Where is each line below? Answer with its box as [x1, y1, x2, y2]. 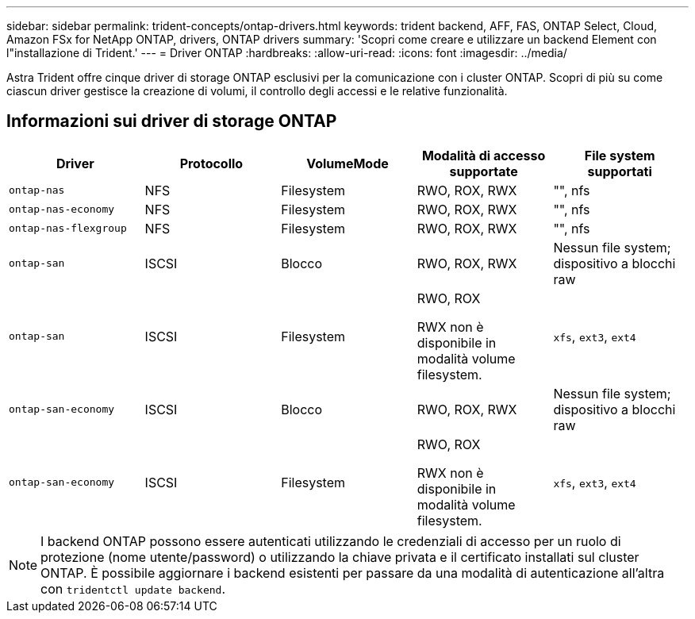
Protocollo [179, 155, 244, 171]
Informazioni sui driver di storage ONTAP [6, 111, 337, 132]
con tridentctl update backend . [40, 580, 226, 597]
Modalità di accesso [421, 147, 546, 163]
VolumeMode [306, 155, 389, 171]
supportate [449, 163, 518, 179]
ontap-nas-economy [9, 203, 115, 216]
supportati [587, 163, 652, 179]
